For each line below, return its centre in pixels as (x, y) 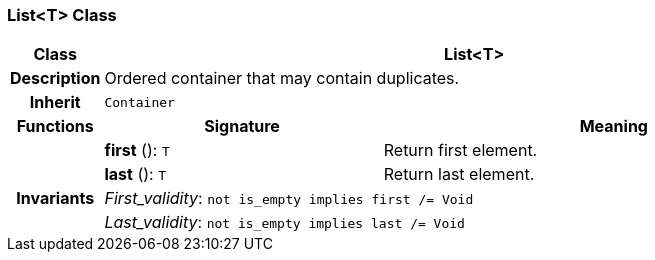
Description (55, 78)
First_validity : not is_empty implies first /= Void (289, 198)
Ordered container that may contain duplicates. (282, 78)
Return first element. (460, 150)
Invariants (55, 198)
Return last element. (459, 174)
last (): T (135, 174)
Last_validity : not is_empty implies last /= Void (284, 222)
